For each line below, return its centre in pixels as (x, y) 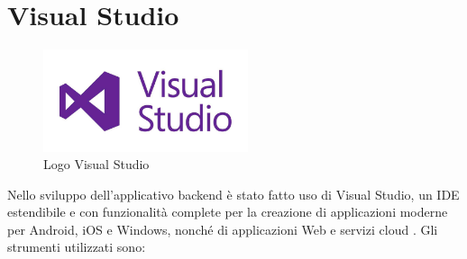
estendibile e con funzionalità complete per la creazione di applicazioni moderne (228, 212)
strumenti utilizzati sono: (77, 247)
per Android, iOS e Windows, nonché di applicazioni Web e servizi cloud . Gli (223, 229)
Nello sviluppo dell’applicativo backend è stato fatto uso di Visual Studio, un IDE (233, 194)
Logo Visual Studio (96, 164)
